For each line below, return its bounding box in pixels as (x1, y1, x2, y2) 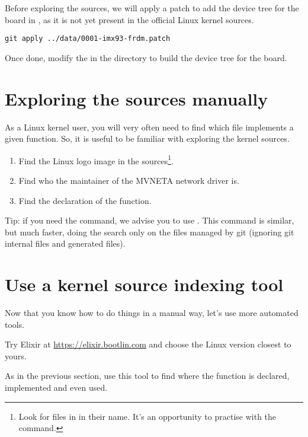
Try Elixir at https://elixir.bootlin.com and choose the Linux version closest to (5, 338, 291, 350)
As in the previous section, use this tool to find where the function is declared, (5, 369, 290, 382)
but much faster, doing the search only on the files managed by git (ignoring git (5, 225, 294, 238)
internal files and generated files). (5, 237, 126, 250)
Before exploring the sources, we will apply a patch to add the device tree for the (5, 2, 299, 14)
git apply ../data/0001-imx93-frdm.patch (5, 34, 171, 43)
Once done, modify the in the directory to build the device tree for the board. (5, 51, 287, 63)
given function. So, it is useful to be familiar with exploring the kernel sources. (5, 132, 290, 145)
